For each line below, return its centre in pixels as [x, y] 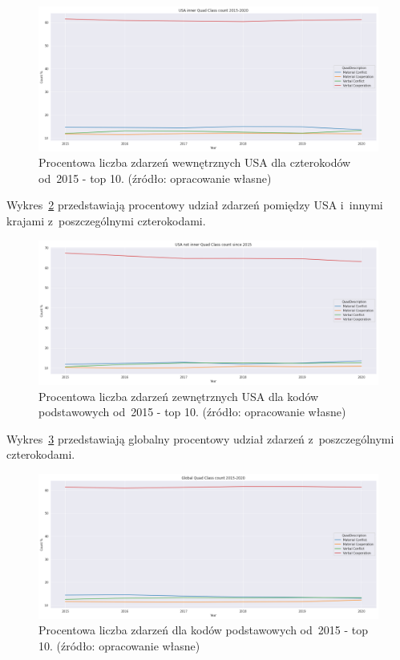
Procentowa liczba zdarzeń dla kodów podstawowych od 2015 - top [203, 630]
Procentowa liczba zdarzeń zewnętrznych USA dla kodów [179, 396]
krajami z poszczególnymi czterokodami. [106, 220]
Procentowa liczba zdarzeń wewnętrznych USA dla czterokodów [195, 162]
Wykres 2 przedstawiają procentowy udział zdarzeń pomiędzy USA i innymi [195, 205]
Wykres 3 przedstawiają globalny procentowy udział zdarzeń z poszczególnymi [200, 438]
